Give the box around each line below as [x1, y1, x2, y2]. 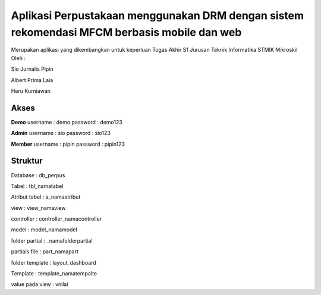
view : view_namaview [11, 204, 66, 211]
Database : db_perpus [11, 171, 65, 178]
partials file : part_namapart [11, 248, 79, 255]
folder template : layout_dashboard [11, 259, 96, 266]
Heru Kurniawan [11, 87, 51, 95]
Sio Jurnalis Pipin [11, 65, 53, 73]
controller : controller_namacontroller [11, 215, 102, 222]
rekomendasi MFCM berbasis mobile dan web [11, 26, 242, 39]
